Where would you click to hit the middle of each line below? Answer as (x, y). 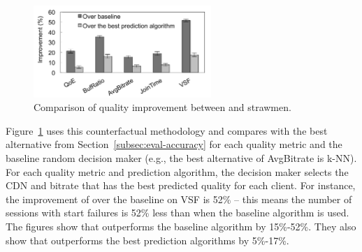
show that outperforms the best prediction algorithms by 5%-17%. (147, 240)
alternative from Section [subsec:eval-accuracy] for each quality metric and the (174, 144)
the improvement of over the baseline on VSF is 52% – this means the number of (179, 199)
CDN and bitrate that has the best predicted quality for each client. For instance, (181, 185)
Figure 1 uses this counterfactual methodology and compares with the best (167, 130)
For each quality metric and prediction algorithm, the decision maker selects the (177, 171)
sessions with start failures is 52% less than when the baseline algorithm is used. (178, 213)
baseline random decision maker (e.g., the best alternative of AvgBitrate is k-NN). (181, 158)
